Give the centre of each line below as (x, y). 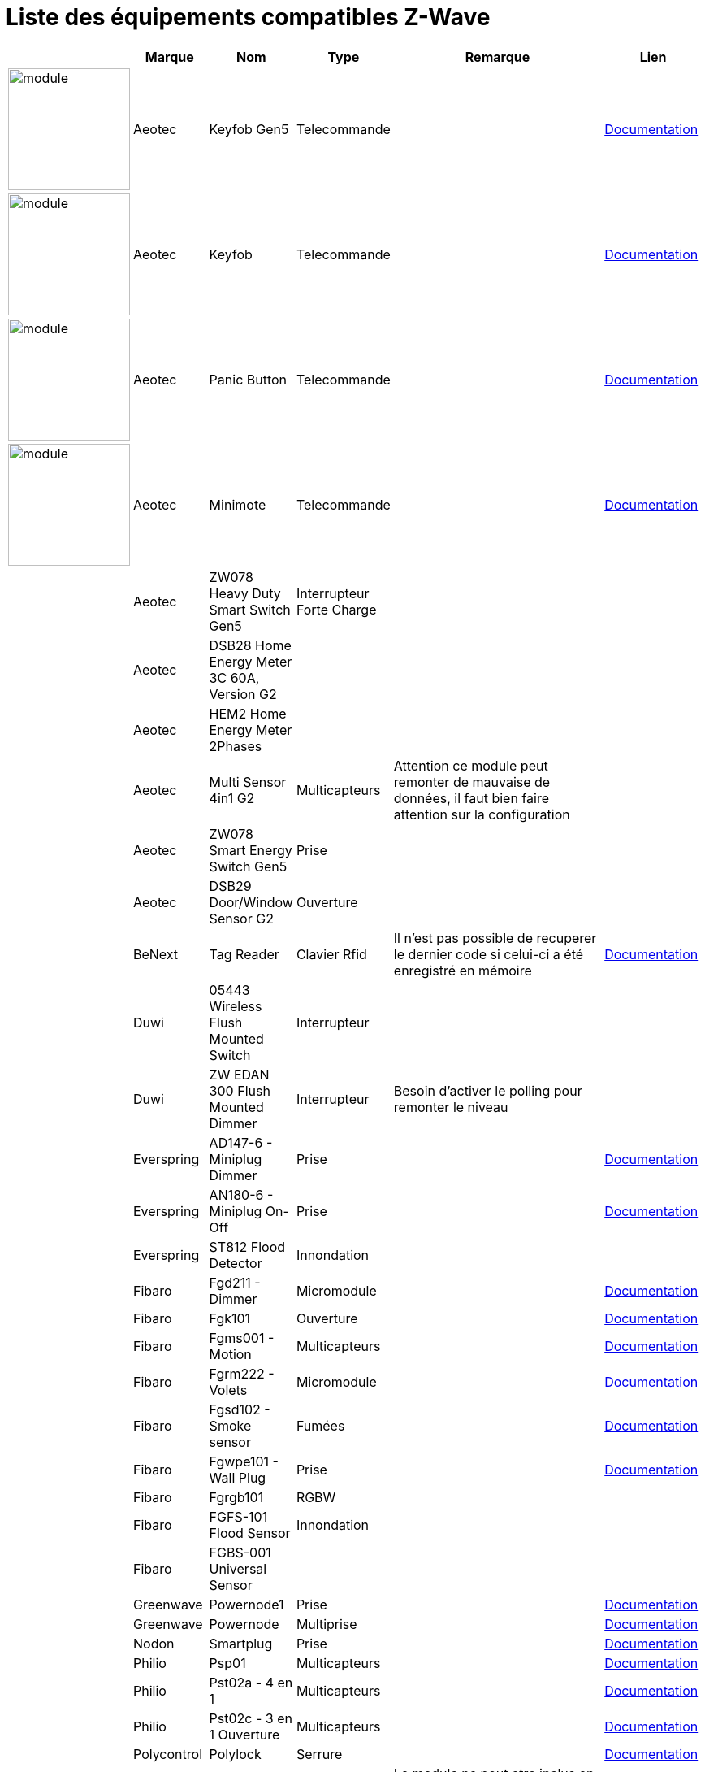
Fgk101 (230, 1318)
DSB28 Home (250, 645)
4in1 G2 (232, 798)
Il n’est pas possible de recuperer (495, 938)
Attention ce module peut (471, 765)
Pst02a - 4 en (251, 1682)
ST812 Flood (247, 1246)
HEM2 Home (248, 713)
